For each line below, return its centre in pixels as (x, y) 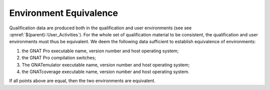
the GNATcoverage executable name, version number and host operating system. (105, 72)
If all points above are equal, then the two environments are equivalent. (82, 81)
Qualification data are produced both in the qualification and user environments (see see (100, 28)
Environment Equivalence (64, 13)
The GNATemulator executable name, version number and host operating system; (106, 65)
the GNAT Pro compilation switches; (59, 58)
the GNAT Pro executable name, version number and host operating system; (100, 51)
